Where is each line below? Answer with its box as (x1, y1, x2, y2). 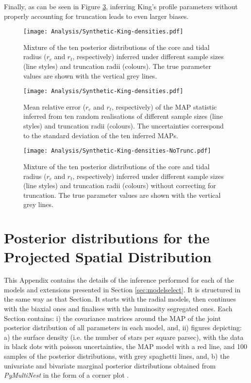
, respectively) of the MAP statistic (112, 101, 217, 112)
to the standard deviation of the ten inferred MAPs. (23, 130, 179, 140)
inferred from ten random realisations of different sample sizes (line (23, 111, 223, 121)
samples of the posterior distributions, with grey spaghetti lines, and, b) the (4, 351, 230, 361)
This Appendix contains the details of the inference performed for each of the (4, 275, 234, 285)
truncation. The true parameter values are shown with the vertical (23, 190, 221, 200)
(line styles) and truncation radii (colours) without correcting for (23, 180, 216, 191)
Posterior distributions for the (4, 228, 210, 248)
